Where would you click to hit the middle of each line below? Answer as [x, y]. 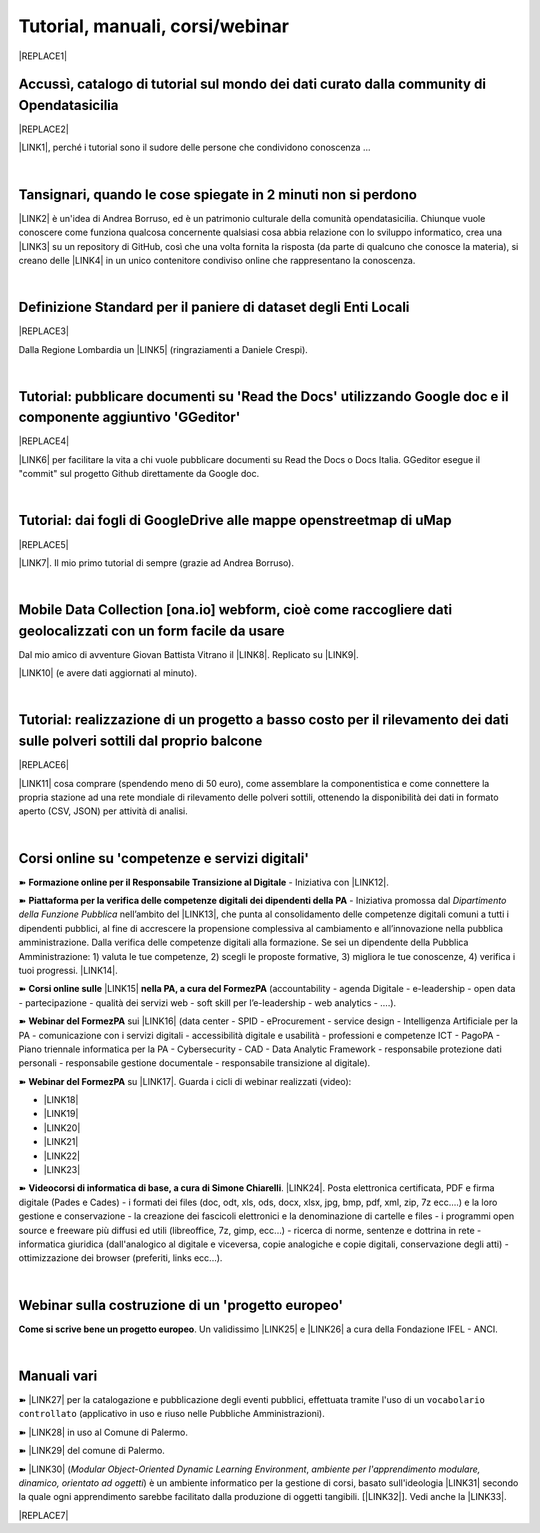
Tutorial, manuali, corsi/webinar [154, 26]
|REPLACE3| [44, 331]
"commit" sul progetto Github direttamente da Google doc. [139, 474]
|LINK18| [61, 1100]
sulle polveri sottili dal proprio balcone [140, 741]
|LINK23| [62, 1170]
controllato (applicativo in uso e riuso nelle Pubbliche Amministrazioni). [171, 1414]
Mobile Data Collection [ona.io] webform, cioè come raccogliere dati [235, 610]
